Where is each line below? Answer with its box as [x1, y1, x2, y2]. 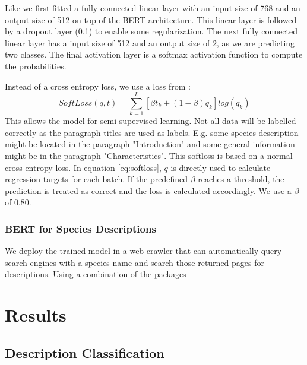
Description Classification [5, 343, 164, 361]
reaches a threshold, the [198, 173, 284, 185]
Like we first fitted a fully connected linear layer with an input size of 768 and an [5, 2, 300, 14]
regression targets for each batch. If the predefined [5, 173, 188, 185]
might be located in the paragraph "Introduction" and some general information [5, 138, 295, 150]
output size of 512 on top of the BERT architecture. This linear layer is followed [5, 13, 297, 26]
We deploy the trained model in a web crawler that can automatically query [5, 245, 282, 257]
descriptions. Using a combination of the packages [5, 268, 186, 280]
